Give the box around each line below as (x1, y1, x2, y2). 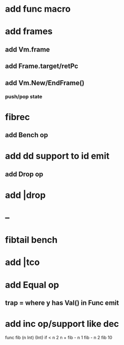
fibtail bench (5, 234, 58, 246)
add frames (5, 26, 53, 37)
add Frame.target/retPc (5, 62, 78, 71)
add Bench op (5, 131, 48, 139)
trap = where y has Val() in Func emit (5, 298, 119, 307)
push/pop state (5, 93, 43, 100)
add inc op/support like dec (5, 319, 119, 329)
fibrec (5, 111, 30, 123)
